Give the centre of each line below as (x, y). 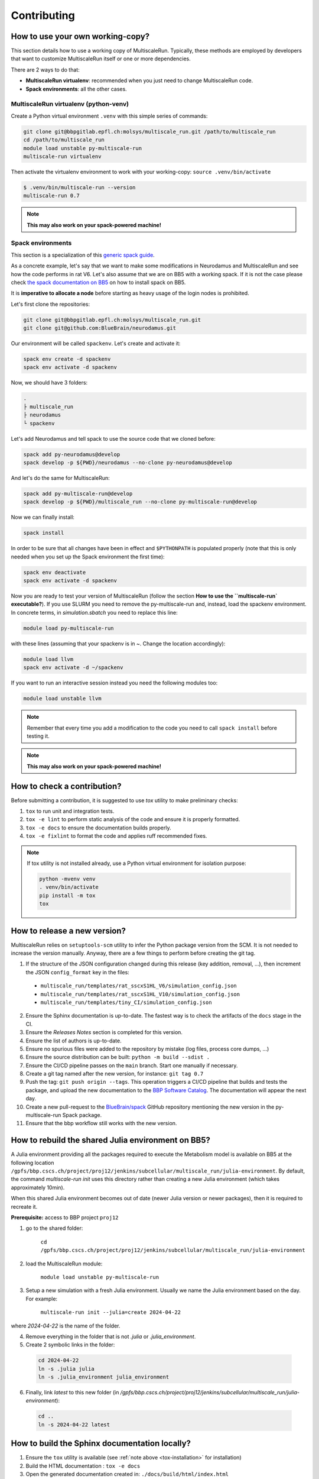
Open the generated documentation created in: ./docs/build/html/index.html (127, 1474)
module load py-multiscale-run (69, 628)
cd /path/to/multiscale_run (64, 140)
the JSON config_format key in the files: (77, 972)
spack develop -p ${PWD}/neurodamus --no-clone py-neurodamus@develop (128, 462)
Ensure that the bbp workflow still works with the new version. (101, 1123)
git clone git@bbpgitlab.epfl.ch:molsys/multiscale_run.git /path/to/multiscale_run (149, 131)
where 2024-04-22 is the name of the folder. (66, 1326)
